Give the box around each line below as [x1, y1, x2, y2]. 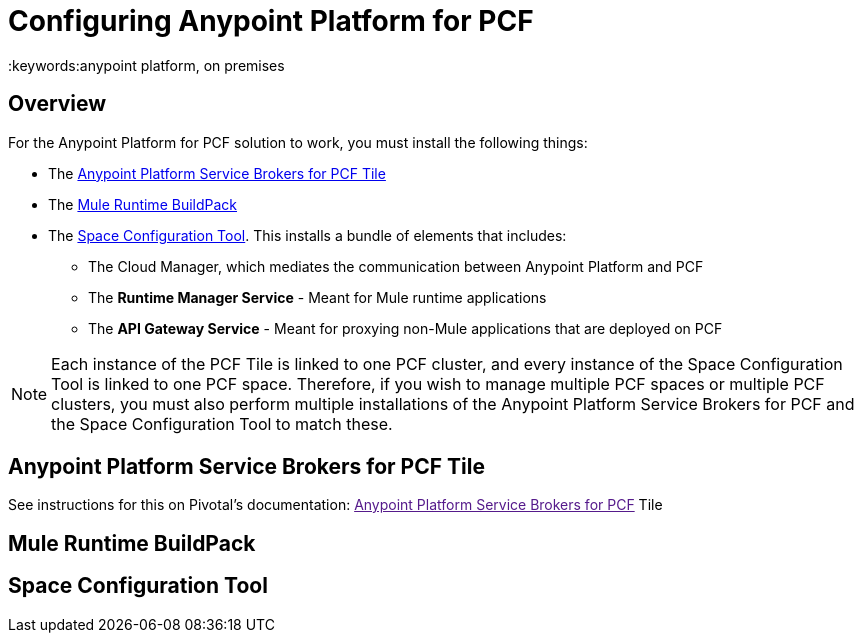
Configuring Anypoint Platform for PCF [8, 4, 534, 38]
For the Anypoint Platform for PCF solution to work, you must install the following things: [8, 133, 588, 151]
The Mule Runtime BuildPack [48, 195, 238, 213]
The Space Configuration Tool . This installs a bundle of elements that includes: [48, 226, 567, 244]
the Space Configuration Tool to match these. [51, 413, 393, 434]
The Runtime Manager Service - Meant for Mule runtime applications [88, 288, 547, 306]
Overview [8, 91, 107, 117]
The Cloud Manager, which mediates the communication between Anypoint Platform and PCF [88, 257, 704, 275]
